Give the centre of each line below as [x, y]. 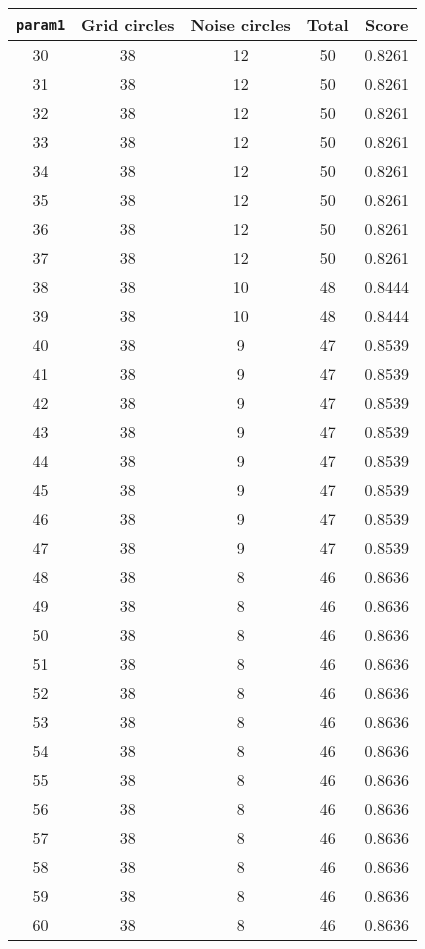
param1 [41, 24]
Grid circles [128, 24]
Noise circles [240, 24]
